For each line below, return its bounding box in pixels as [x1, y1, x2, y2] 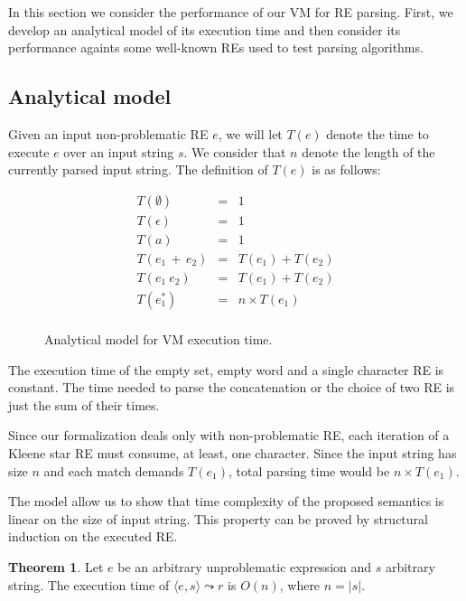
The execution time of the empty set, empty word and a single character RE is [8, 360, 444, 379]
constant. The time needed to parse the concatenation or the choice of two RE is [8, 378, 455, 397]
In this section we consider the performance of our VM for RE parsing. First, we [8, 3, 453, 21]
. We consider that [183, 142, 286, 161]
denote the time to [326, 124, 429, 143]
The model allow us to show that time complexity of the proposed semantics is [8, 492, 444, 511]
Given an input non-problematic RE [8, 124, 209, 143]
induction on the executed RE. [8, 527, 178, 546]
